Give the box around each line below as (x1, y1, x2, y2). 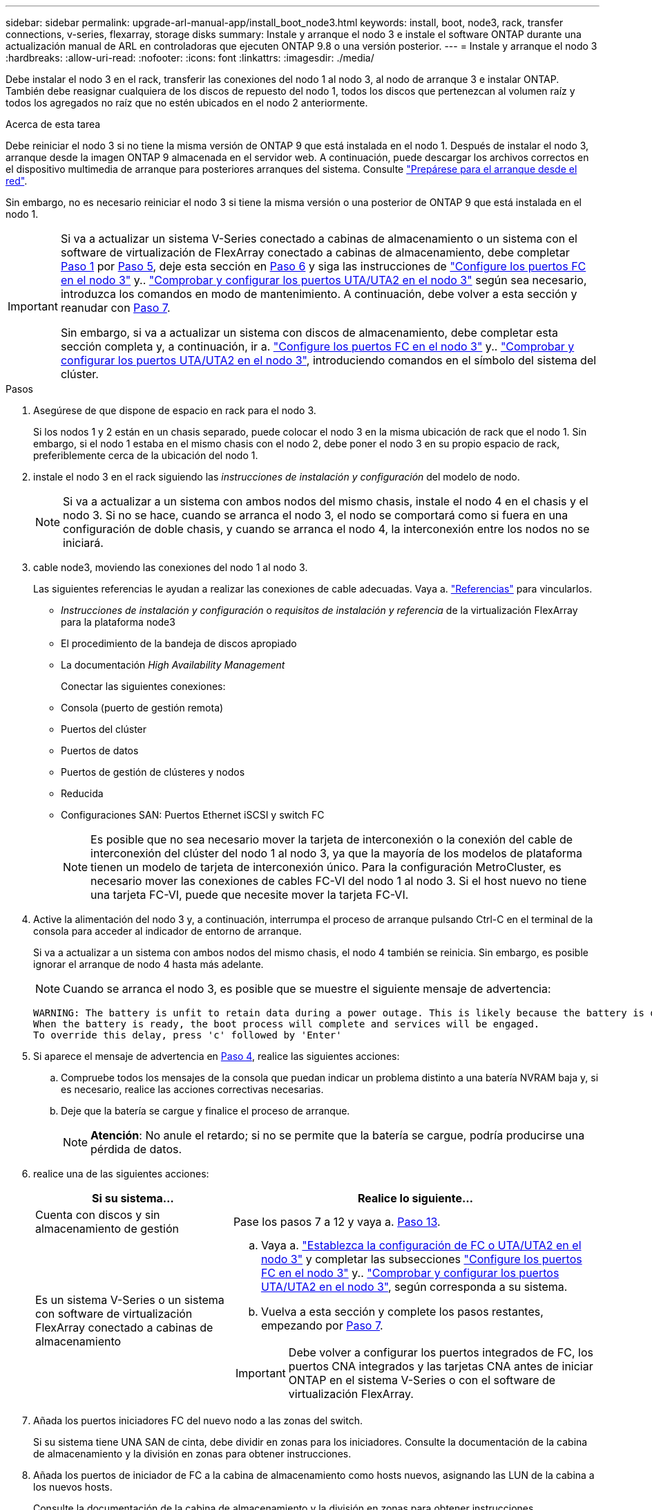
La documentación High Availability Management (61, 659, 285, 671)
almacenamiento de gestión (35, 1222, 179, 1236)
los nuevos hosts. (33, 1481, 113, 1493)
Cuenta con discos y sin (35, 1208, 160, 1222)
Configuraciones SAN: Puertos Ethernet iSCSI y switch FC (61, 809, 325, 821)
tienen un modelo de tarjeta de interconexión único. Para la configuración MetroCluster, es (90, 860, 562, 874)
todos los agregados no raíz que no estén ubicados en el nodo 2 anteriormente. (6, 97, 368, 109)
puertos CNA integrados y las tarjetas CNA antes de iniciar (288, 1359, 593, 1373)
